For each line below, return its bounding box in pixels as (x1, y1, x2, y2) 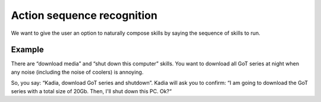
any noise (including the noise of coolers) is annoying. (11, 68, 144, 75)
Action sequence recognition (11, 9, 158, 22)
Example (11, 45, 44, 55)
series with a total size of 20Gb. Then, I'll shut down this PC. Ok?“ (11, 87, 172, 94)
